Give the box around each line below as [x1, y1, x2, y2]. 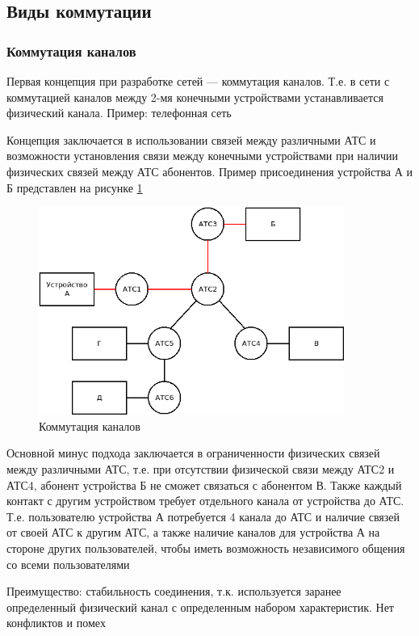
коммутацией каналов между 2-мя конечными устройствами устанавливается [6, 88, 383, 105]
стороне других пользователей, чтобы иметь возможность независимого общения [6, 540, 405, 556]
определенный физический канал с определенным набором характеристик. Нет [6, 598, 394, 615]
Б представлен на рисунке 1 [6, 179, 143, 196]
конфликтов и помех [6, 614, 106, 631]
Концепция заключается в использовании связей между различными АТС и [6, 131, 376, 148]
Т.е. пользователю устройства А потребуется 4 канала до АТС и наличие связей [6, 508, 400, 524]
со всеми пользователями [6, 555, 130, 572]
